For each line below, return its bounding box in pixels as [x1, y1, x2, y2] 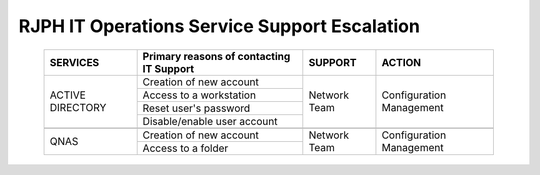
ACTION [381, 55, 422, 69]
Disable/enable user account [142, 114, 278, 128]
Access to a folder [142, 141, 229, 155]
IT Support [142, 61, 195, 75]
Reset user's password [142, 101, 251, 115]
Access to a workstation [142, 88, 257, 102]
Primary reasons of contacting [142, 49, 291, 63]
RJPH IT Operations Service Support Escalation [18, 15, 420, 37]
